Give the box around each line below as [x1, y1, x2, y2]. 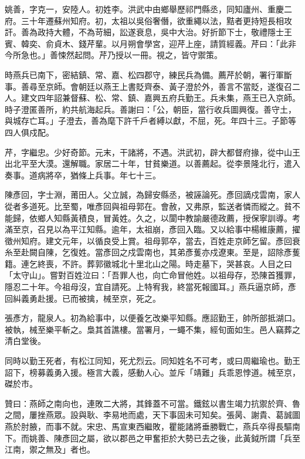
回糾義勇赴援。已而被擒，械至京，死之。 [5, 292, 161, 304]
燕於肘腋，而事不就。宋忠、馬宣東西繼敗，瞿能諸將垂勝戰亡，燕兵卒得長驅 [5, 420, 292, 432]
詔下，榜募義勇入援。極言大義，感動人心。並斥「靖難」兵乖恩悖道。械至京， [5, 366, 300, 378]
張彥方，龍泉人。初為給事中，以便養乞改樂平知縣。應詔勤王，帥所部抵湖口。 [5, 312, 300, 324]
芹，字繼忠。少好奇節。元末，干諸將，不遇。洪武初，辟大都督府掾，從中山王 [5, 146, 300, 158]
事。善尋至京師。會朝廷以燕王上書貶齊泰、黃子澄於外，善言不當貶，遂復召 [5, 80, 292, 92]
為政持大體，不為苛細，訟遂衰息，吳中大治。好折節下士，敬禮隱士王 [29, 26, 292, 38]
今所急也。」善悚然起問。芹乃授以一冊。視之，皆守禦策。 [5, 49, 222, 61]
